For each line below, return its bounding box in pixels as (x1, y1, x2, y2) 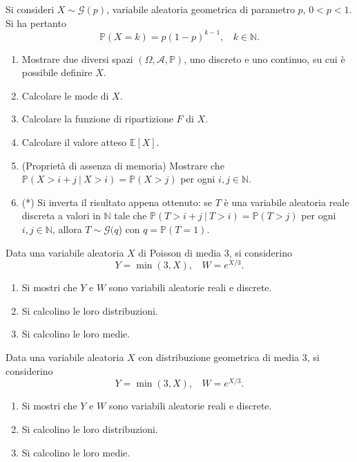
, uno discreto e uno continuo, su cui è (184, 51, 345, 66)
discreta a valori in (21, 208, 101, 223)
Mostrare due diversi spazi (21, 51, 133, 66)
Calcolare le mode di (21, 88, 109, 102)
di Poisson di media (138, 245, 222, 259)
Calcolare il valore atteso (21, 135, 127, 149)
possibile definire (21, 65, 93, 80)
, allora (52, 222, 82, 237)
